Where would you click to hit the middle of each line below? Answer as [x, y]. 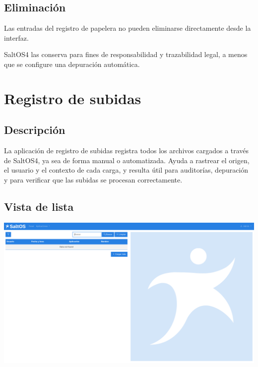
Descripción [35, 130]
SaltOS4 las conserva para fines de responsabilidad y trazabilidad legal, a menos [126, 54]
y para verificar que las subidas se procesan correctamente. [93, 179]
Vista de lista [39, 206]
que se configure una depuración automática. [72, 64]
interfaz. [16, 37]
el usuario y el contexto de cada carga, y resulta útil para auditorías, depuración [126, 170]
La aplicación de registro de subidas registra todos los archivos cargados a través [127, 151]
